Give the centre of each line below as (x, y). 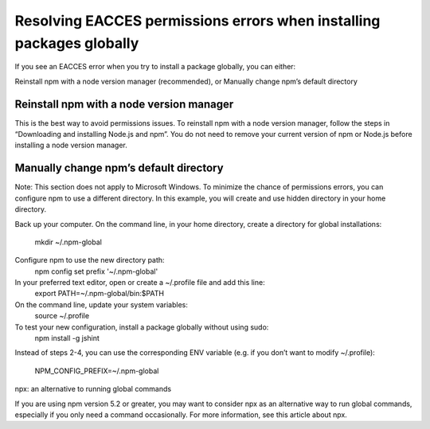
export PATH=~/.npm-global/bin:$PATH (100, 294)
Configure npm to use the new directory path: (90, 260)
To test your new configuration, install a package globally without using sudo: (142, 327)
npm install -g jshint (67, 338)
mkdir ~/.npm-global (68, 242)
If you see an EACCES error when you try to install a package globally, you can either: (155, 67)
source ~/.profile (62, 316)
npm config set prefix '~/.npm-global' (96, 271)
